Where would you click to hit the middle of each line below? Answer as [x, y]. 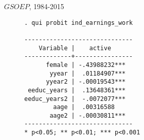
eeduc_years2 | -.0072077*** [75, 99]
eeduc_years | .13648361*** [77, 90]
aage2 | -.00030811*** [88, 115]
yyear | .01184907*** [88, 73]
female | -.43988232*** [86, 65]
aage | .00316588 [84, 107]
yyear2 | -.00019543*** [86, 82]
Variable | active [75, 48]
